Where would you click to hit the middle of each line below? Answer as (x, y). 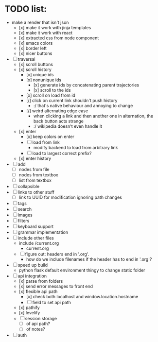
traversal (26, 59)
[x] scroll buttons (36, 64)
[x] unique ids (40, 74)
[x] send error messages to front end (56, 286)
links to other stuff (36, 192)
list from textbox (35, 180)
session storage (41, 319)
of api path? (38, 324)
